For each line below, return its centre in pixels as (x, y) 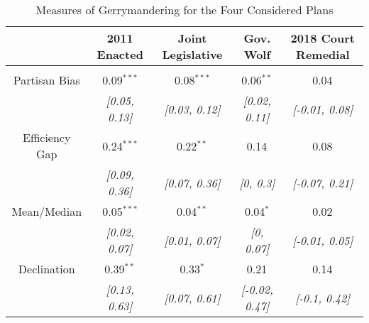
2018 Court (323, 38)
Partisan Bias (46, 80)
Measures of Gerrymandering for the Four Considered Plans (184, 10)
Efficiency (47, 137)
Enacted (120, 54)
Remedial (323, 54)
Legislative (192, 54)
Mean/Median (47, 211)
